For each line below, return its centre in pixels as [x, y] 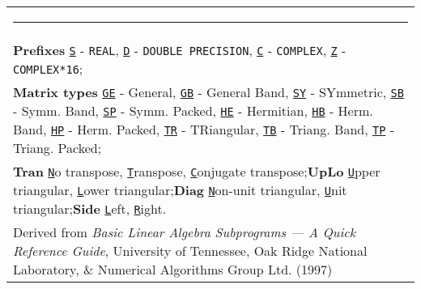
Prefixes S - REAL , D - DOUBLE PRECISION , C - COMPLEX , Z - [180, 50]
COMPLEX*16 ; [48, 68]
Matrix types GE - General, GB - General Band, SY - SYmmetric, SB [208, 92]
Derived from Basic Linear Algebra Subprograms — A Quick [185, 232]
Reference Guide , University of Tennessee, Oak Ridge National [190, 251]
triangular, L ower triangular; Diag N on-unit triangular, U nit [180, 190]
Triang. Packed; [57, 148]
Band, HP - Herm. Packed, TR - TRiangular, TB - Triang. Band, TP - [204, 129]
